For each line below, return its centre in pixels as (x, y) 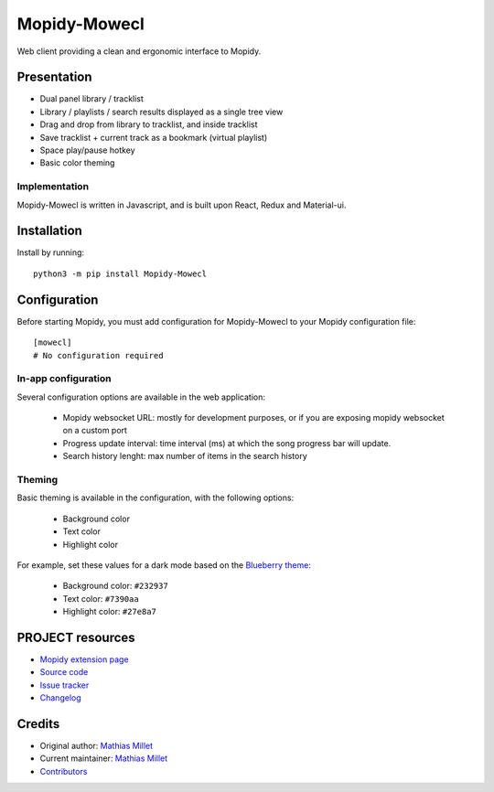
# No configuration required (98, 355)
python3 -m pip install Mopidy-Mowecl (120, 273)
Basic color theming (77, 163)
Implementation (53, 187)
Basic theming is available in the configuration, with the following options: (156, 498)
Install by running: (51, 252)
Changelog (60, 698)
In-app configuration (64, 379)
